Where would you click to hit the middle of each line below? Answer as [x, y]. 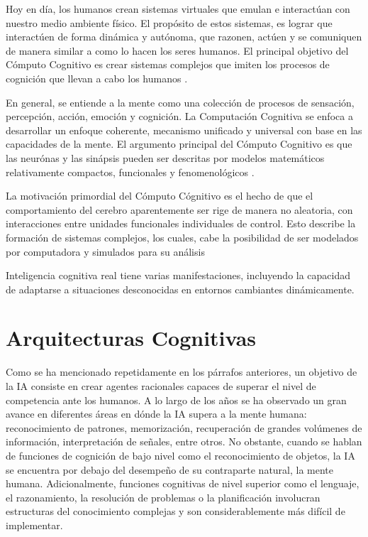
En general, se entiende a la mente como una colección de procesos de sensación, [180, 102]
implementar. [34, 525]
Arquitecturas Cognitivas [131, 338]
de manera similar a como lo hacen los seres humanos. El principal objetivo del [177, 50]
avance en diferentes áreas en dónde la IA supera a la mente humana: [156, 414]
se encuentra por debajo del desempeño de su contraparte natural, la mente [170, 469]
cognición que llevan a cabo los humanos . [97, 78]
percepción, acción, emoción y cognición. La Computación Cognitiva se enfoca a [179, 116]
